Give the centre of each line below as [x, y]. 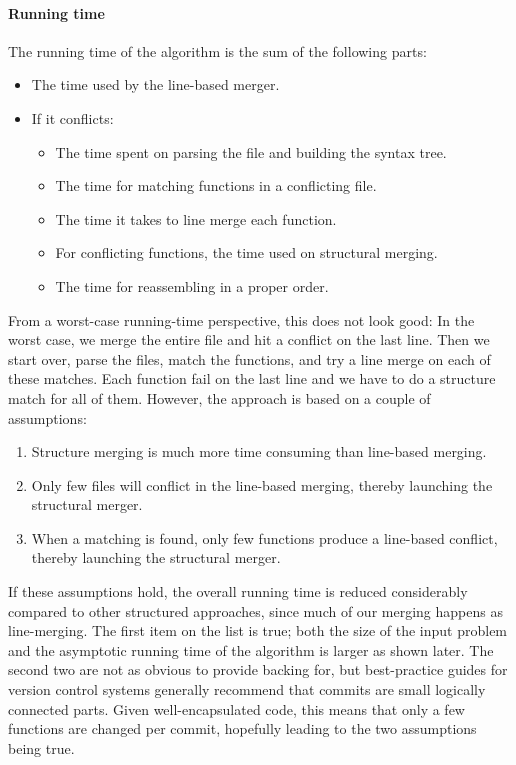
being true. [41, 747]
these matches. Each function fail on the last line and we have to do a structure [252, 378]
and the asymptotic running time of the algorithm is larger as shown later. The [251, 649]
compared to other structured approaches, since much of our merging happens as [255, 610]
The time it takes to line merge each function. [196, 218]
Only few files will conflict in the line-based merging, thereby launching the [262, 484]
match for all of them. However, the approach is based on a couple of [219, 397]
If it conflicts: [72, 117]
